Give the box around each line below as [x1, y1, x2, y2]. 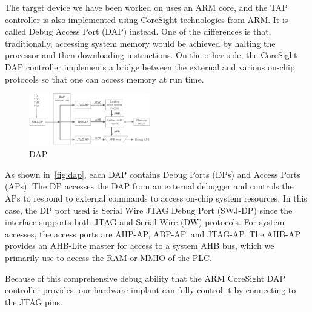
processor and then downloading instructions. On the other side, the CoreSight [5, 49, 297, 61]
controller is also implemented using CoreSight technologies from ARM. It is [5, 13, 288, 25]
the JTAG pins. [5, 295, 62, 308]
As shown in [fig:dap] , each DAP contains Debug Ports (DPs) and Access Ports [5, 168, 300, 180]
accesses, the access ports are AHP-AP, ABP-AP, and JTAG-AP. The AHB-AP [5, 227, 300, 240]
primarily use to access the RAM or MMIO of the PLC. [5, 251, 212, 263]
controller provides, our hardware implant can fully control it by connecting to [5, 283, 296, 296]
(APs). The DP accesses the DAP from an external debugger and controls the [5, 180, 294, 192]
